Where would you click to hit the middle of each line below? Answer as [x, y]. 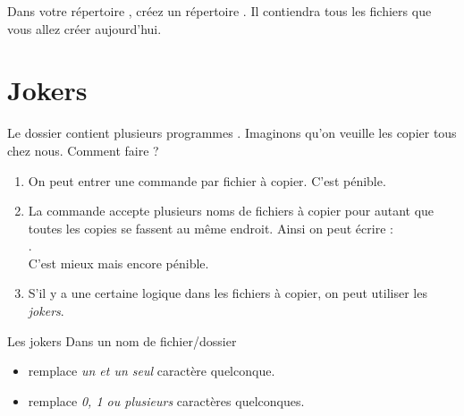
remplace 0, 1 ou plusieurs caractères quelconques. [166, 400]
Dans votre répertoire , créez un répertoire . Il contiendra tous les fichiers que [219, 11]
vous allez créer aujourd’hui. [84, 28]
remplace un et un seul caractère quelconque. [152, 371]
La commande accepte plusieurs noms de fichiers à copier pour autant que [231, 211]
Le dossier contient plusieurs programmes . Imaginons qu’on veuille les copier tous [232, 133]
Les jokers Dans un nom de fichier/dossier [122, 340]
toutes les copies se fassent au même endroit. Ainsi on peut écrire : [211, 228]
